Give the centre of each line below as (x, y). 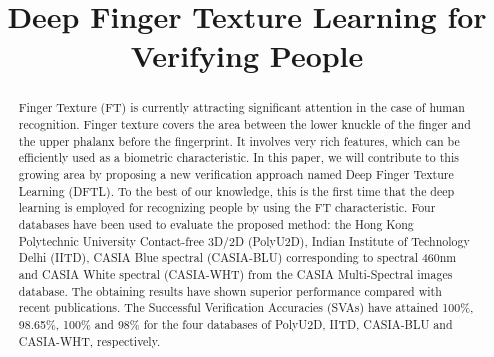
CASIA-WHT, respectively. (89, 340)
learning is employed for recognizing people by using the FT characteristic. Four (227, 207)
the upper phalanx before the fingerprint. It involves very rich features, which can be (239, 140)
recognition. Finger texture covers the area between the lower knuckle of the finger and (244, 124)
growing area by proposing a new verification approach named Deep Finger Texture (236, 173)
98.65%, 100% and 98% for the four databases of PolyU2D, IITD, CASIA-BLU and (235, 323)
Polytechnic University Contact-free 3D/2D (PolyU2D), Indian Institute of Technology (244, 240)
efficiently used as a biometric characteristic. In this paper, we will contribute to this (238, 157)
